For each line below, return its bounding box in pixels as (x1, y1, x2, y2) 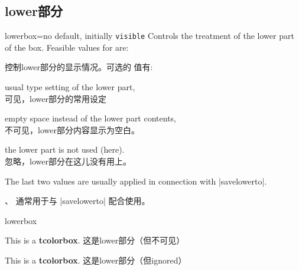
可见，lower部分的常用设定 (5, 92, 106, 104)
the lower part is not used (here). (5, 143, 125, 156)
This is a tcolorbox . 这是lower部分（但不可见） (5, 234, 185, 246)
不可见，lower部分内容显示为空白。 (5, 123, 139, 136)
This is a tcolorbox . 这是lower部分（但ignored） (5, 253, 187, 266)
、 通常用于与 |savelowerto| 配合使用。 (5, 195, 150, 207)
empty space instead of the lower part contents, (5, 112, 176, 124)
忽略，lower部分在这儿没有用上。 (5, 155, 131, 167)
